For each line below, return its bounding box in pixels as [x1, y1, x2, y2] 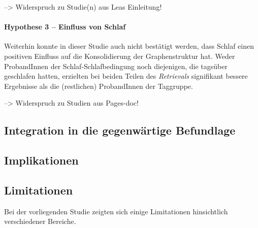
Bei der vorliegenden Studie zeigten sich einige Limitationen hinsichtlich [4, 206, 228, 216]
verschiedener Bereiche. [4, 216, 76, 226]
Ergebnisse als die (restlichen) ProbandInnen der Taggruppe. [4, 80, 193, 91]
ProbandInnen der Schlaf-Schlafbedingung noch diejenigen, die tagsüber [4, 60, 228, 71]
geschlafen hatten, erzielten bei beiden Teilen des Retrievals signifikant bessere [4, 71, 248, 81]
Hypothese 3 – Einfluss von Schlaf [4, 21, 126, 32]
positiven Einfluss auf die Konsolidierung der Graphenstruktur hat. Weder [4, 50, 235, 61]
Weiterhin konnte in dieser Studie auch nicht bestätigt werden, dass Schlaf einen [4, 41, 254, 51]
